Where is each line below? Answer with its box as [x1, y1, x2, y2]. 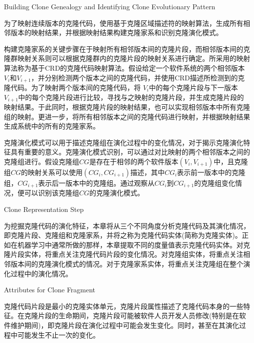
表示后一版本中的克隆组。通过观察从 [38, 178, 155, 188]
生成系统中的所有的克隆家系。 [4, 121, 100, 131]
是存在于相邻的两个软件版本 [89, 156, 179, 167]
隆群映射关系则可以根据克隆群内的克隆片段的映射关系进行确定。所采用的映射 [4, 53, 250, 63]
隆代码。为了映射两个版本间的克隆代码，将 [4, 82, 141, 93]
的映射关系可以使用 [21, 167, 83, 177]
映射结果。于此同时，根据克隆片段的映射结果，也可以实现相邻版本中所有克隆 [4, 102, 250, 112]
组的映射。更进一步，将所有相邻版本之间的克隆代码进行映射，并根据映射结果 [4, 111, 250, 121]
